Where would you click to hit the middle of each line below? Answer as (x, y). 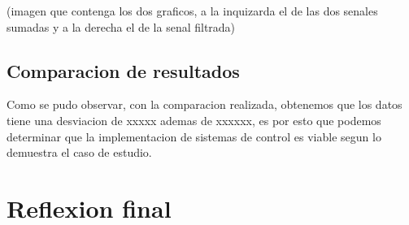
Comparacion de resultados (123, 70)
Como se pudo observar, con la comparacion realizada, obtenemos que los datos (204, 104)
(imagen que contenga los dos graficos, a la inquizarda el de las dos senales (192, 11)
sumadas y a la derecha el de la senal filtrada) (121, 26)
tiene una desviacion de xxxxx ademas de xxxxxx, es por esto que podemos (194, 120)
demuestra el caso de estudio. (79, 152)
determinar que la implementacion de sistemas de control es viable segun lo (194, 136)
